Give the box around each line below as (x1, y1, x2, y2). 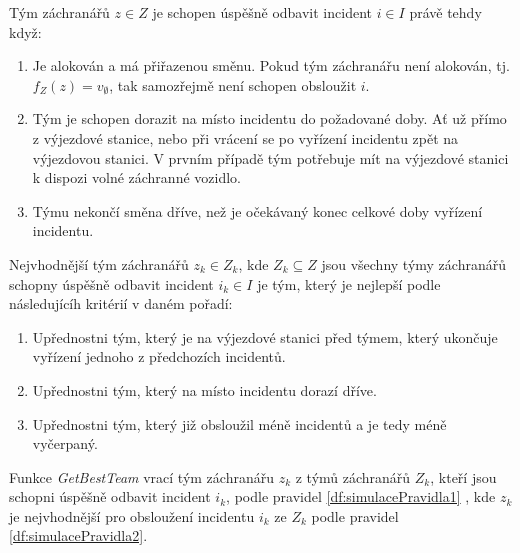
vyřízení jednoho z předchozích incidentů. (32, 346, 286, 367)
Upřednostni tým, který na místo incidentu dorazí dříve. (32, 379, 377, 400)
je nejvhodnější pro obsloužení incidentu (9, 505, 255, 526)
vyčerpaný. (32, 433, 98, 454)
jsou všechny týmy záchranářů (321, 253, 506, 274)
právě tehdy (409, 2, 482, 22)
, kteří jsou (430, 466, 497, 487)
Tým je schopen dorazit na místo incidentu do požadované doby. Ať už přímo (32, 108, 507, 129)
